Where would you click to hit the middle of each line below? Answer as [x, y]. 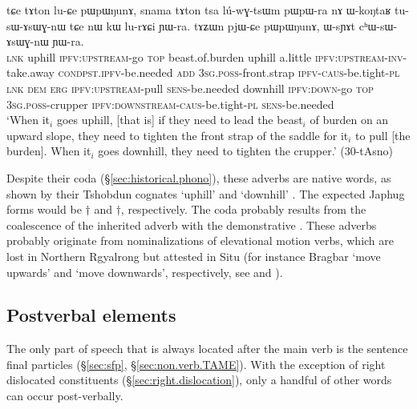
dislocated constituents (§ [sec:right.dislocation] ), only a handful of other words [199, 380]
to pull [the [383, 135]
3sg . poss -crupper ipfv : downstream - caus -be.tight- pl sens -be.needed [170, 104]
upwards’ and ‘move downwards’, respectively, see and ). [145, 272]
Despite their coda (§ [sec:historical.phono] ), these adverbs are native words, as [199, 177]
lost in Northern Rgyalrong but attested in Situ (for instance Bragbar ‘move [194, 256]
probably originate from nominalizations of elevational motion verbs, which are [200, 241]
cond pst [78, 72]
